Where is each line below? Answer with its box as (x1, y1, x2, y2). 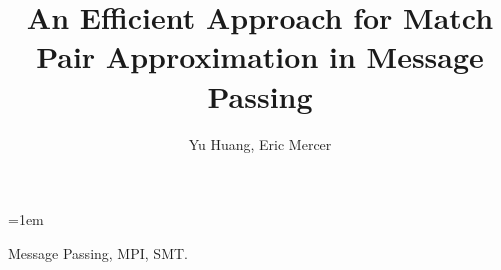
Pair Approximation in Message (36, 36, 484, 77)
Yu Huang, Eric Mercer (188, 133, 332, 154)
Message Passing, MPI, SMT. (8, 242, 188, 263)
